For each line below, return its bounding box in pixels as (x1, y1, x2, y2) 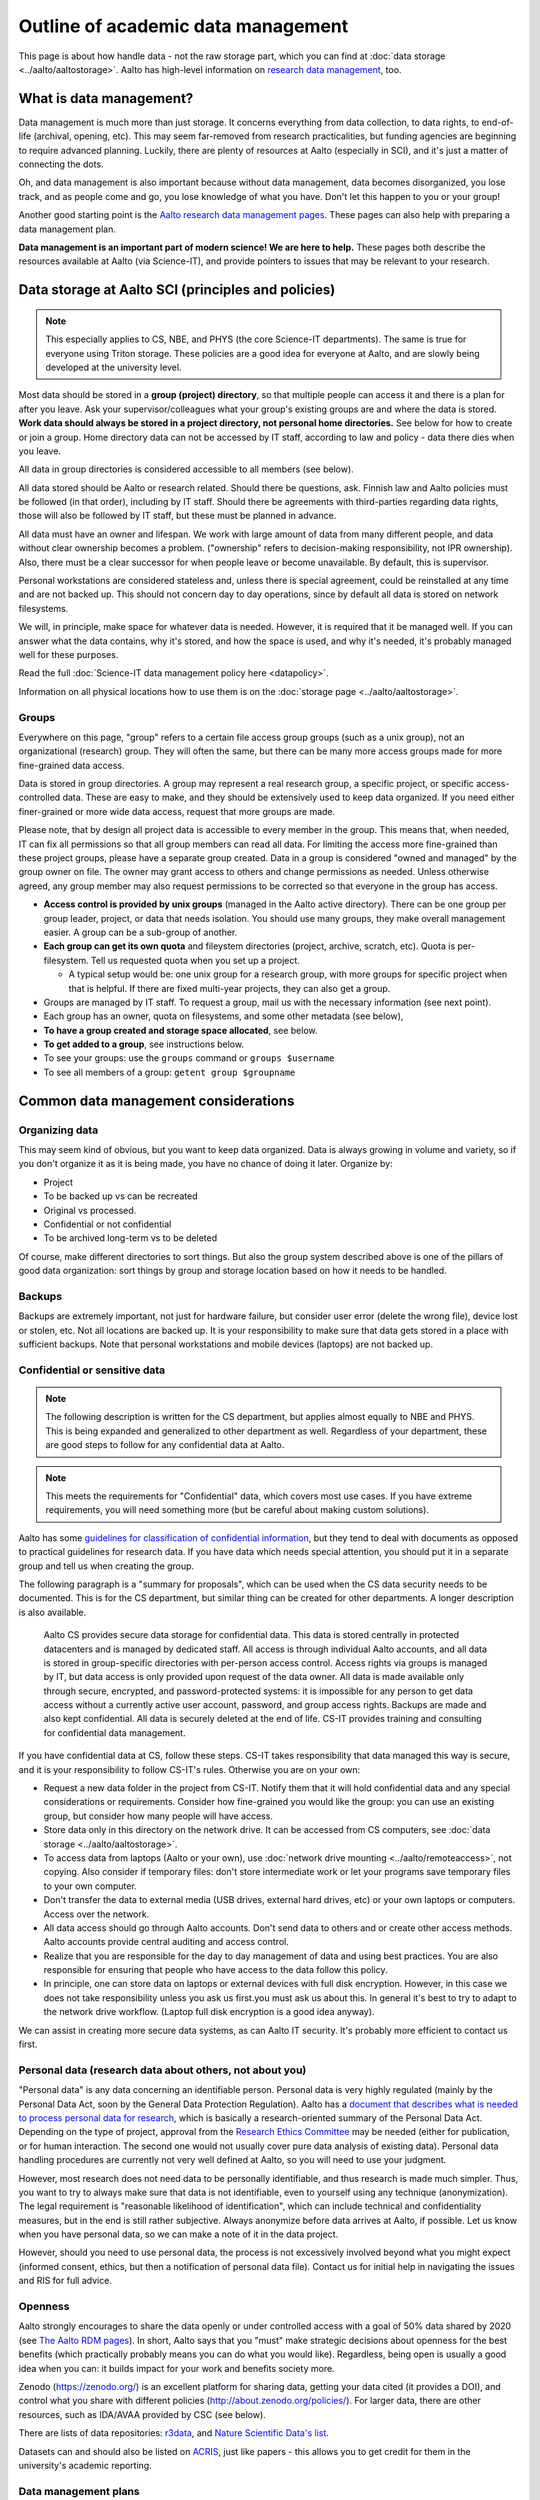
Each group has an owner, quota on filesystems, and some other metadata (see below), (43, 1010, 404, 1022)
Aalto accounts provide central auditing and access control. (43, 1936, 289, 1948)
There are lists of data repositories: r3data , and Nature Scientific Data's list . (18, 2427, 330, 2439)
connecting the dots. (18, 158, 104, 170)
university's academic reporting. (18, 2459, 152, 2471)
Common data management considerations (18, 1092, 295, 1109)
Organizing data (18, 1123, 99, 1137)
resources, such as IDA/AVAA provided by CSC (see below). (18, 2408, 267, 2420)
